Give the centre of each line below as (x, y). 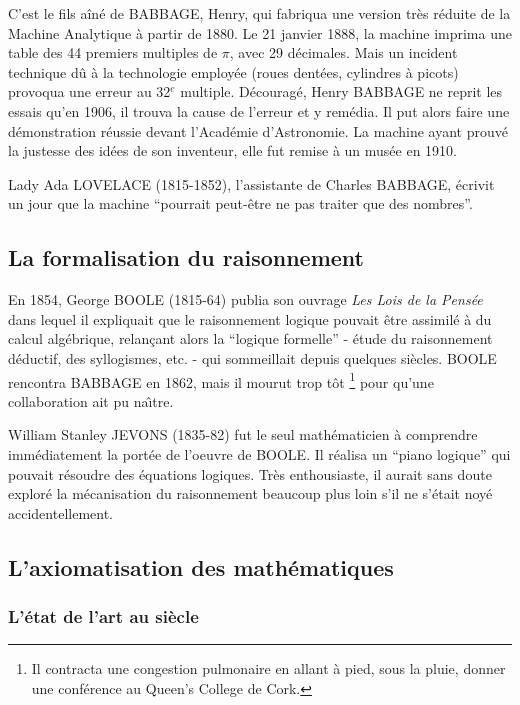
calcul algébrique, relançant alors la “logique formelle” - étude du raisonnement (250, 338)
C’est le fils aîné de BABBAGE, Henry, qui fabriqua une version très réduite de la (259, 13)
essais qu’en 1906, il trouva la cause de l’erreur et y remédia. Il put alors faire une (259, 110)
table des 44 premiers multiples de (113, 52)
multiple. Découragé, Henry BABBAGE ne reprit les (341, 91)
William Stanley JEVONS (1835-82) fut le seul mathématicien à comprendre (243, 434)
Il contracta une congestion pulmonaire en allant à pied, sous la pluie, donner (268, 668)
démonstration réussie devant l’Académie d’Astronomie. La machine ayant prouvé (258, 130)
